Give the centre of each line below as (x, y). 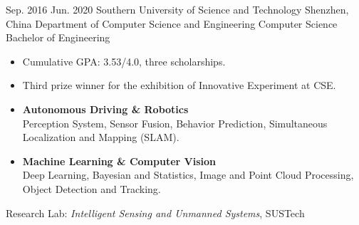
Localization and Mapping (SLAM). (101, 137)
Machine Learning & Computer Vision (119, 161)
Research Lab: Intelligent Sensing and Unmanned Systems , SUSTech (155, 213)
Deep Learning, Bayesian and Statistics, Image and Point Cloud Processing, (188, 175)
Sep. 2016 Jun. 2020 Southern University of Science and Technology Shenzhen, (177, 9)
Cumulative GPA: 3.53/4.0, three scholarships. (124, 61)
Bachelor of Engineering (58, 37)
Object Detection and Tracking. (92, 188)
